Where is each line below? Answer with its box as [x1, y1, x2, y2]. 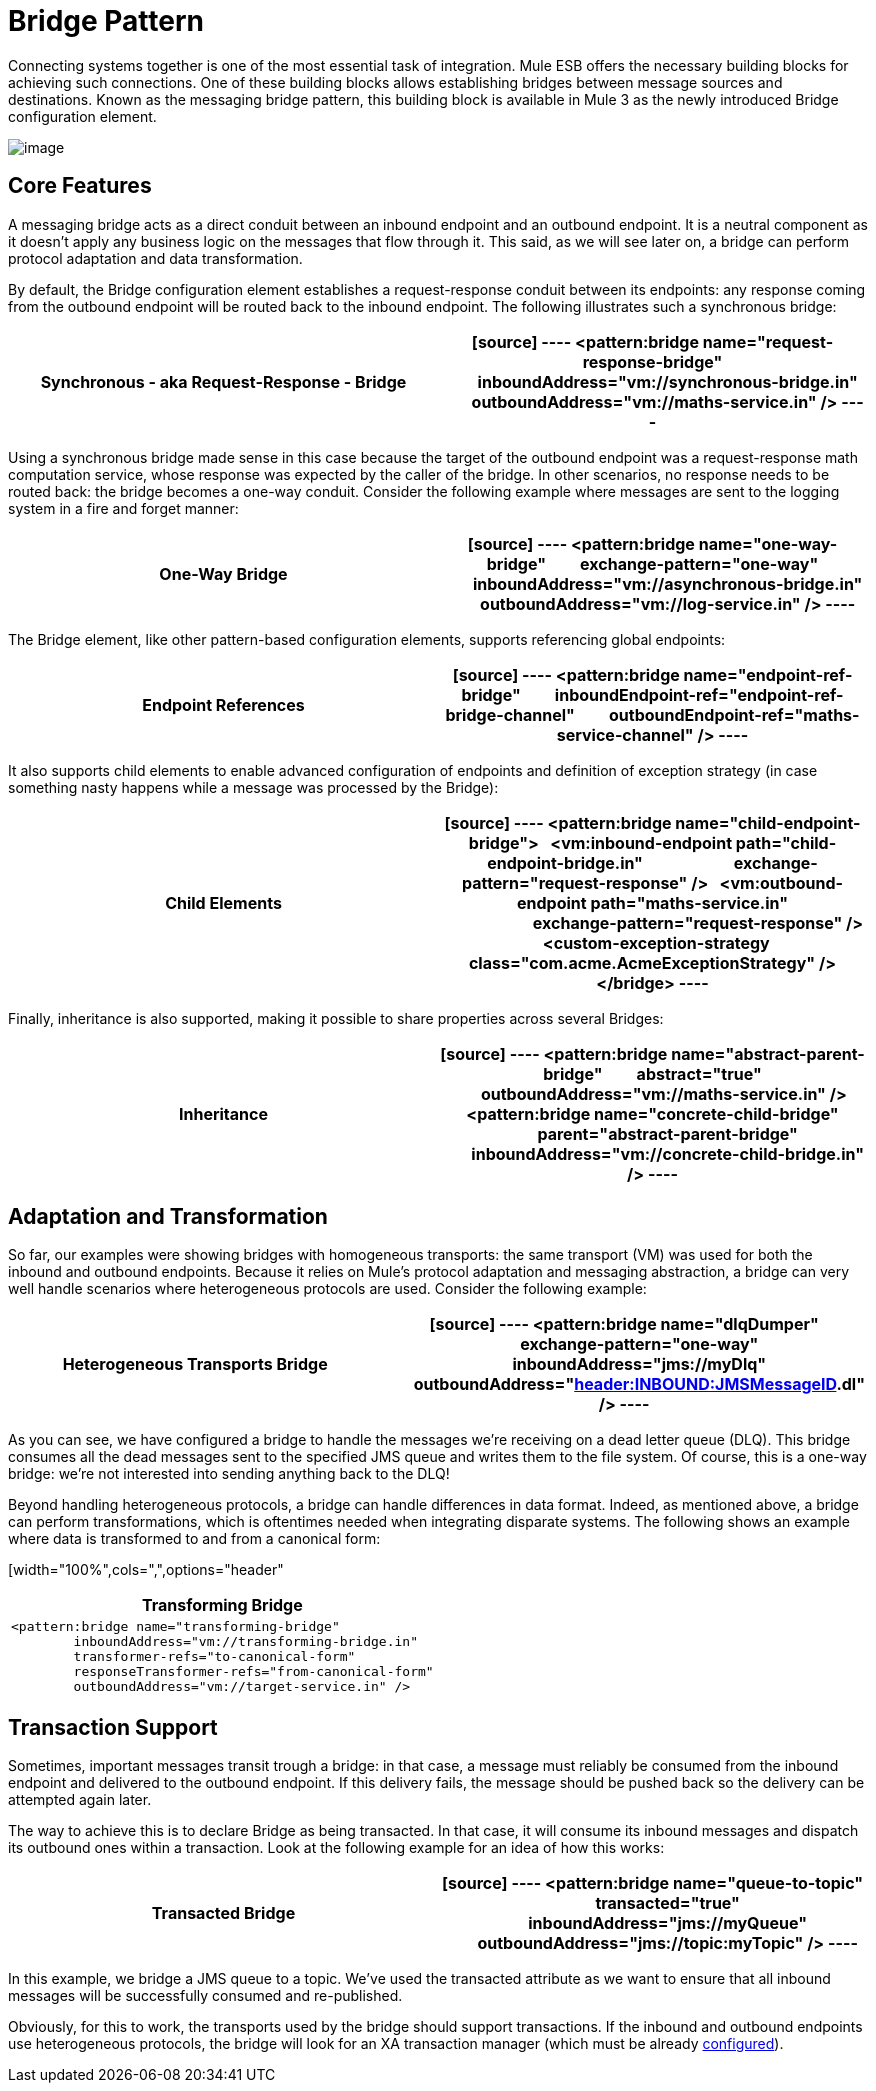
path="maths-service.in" [590, 892, 788, 913]
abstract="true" [636, 1063, 762, 1084]
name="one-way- [698, 533, 838, 554]
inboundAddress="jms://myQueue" [528, 1913, 808, 1934]
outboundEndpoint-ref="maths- [609, 704, 860, 725]
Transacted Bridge [151, 1903, 296, 1924]
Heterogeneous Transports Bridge [62, 1354, 328, 1375]
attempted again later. [8, 1791, 152, 1809]
